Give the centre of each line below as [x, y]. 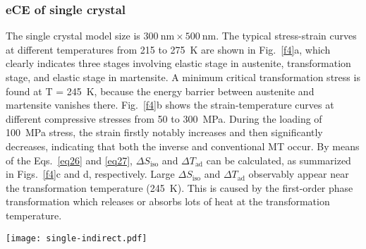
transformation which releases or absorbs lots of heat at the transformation [168, 201]
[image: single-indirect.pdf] [77, 238]
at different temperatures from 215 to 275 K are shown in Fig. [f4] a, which [168, 49]
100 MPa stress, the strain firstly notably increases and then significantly [164, 132]
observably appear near [299, 174]
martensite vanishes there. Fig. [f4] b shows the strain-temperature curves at [170, 105]
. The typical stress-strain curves [286, 36]
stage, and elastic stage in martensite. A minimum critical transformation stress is [183, 77]
